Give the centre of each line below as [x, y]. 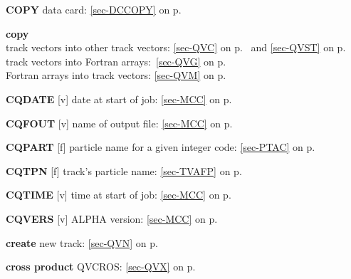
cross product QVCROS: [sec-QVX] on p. [101, 267]
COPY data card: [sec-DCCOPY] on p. [94, 9]
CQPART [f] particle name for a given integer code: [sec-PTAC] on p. [161, 147]
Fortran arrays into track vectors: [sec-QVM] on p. [116, 75]
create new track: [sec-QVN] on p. [82, 242]
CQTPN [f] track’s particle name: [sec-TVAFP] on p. [124, 170]
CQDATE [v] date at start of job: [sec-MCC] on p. [119, 99]
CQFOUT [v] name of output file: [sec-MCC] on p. [119, 123]
